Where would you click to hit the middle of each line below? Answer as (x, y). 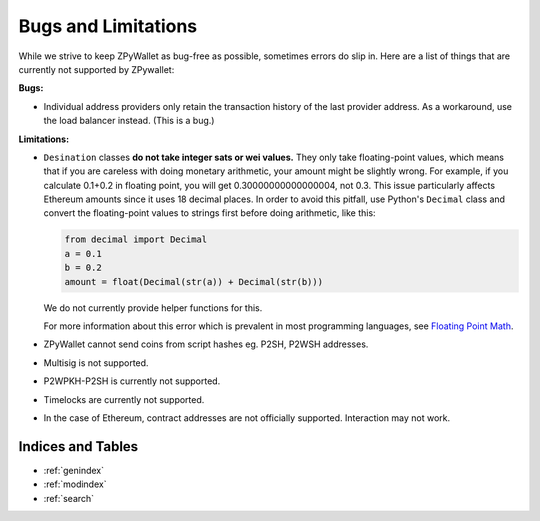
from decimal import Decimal (136, 239)
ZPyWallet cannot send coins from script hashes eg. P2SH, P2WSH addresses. (206, 344)
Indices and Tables (78, 446)
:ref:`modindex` (75, 484)
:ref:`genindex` (74, 470)
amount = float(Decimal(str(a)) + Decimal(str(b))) (194, 281)
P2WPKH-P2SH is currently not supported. (132, 381)
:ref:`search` (69, 498)
